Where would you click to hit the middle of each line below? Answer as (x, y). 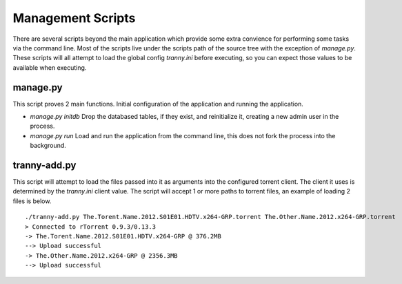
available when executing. (50, 67)
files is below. (32, 201)
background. (48, 146)
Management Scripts (74, 18)
